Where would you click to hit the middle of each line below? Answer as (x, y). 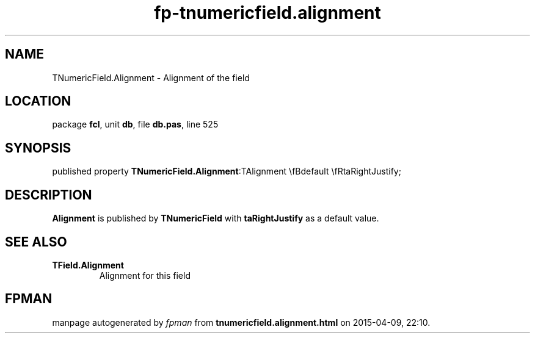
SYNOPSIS (38, 148)
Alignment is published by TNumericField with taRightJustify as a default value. (216, 218)
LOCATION (38, 101)
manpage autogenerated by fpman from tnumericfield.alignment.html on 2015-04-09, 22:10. (241, 322)
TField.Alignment (88, 265)
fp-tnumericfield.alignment (267, 13)
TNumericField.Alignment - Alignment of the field (151, 77)
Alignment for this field (145, 275)
